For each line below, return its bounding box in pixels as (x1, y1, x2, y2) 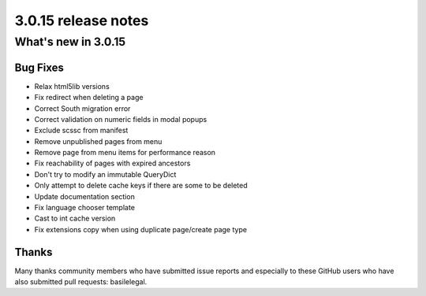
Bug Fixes (14, 61, 65, 74)
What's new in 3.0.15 (14, 35, 126, 49)
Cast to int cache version (34, 213, 116, 224)
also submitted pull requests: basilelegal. (14, 277, 148, 287)
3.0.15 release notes (14, 12, 149, 29)
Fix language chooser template (34, 203, 136, 213)
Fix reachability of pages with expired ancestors (34, 158, 191, 168)
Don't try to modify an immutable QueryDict (34, 169, 177, 179)
